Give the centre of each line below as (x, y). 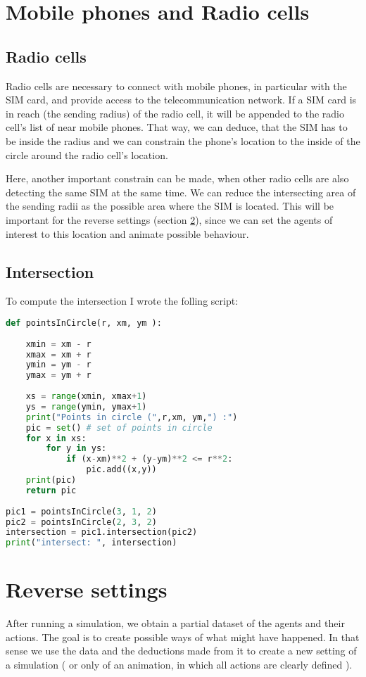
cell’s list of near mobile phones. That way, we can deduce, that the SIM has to (177, 127)
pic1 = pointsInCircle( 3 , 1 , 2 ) (81, 511)
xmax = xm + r (58, 354)
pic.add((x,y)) (121, 470)
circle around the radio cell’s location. (87, 154)
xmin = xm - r (58, 344)
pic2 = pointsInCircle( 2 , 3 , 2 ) (81, 522)
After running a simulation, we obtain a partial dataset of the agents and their (175, 623)
